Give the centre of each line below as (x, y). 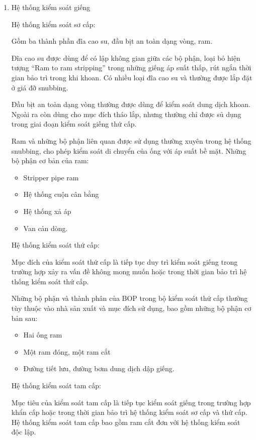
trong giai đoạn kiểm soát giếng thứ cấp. (74, 124)
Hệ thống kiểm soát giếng (51, 7)
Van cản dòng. (46, 228)
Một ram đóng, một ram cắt (67, 351)
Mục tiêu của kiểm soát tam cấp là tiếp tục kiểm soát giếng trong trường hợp (131, 402)
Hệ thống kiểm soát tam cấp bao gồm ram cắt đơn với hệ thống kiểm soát (126, 422)
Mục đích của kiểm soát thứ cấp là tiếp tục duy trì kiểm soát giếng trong (124, 261)
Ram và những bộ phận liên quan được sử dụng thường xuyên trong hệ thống (131, 140)
